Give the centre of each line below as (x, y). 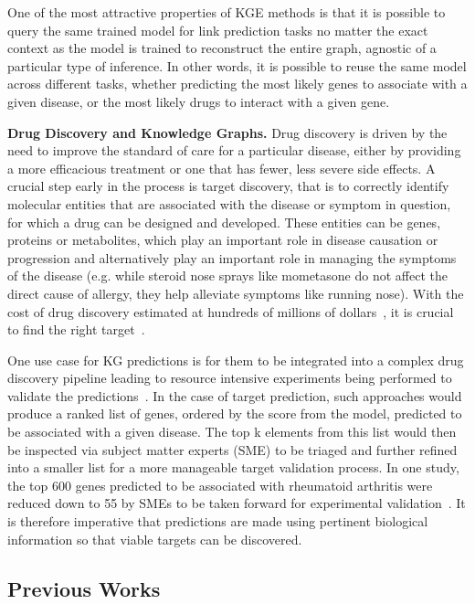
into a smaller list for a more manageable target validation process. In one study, (233, 467)
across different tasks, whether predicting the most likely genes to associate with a (237, 84)
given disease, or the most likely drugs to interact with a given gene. (199, 101)
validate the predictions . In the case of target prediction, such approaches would (235, 395)
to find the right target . (76, 329)
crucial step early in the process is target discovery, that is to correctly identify (228, 186)
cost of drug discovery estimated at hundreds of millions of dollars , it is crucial (231, 311)
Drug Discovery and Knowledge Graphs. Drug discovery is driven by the (227, 132)
